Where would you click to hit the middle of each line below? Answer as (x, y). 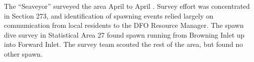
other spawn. (23, 53)
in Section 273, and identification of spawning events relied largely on (109, 15)
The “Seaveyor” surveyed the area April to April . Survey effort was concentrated (127, 6)
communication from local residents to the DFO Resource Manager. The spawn (124, 25)
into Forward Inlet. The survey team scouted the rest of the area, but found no (124, 44)
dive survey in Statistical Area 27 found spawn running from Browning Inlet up (124, 34)
